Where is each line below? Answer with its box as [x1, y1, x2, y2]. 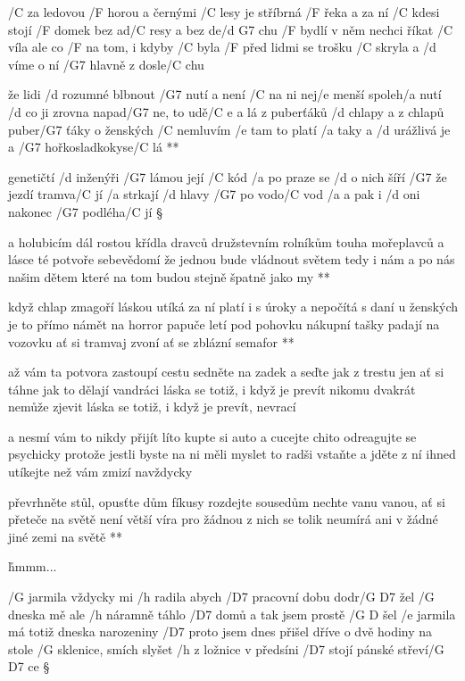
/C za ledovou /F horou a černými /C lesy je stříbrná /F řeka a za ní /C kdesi [8, 3, 440, 21]
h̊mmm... [8, 557, 57, 576]
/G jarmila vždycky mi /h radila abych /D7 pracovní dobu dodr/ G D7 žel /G [8, 587, 435, 606]
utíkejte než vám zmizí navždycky [8, 462, 193, 481]
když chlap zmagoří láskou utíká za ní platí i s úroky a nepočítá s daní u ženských [8, 297, 458, 316]
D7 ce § [8, 657, 50, 676]
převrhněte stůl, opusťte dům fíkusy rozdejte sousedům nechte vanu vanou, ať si [8, 492, 445, 511]
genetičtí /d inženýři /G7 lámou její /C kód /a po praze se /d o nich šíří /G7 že [8, 167, 447, 186]
